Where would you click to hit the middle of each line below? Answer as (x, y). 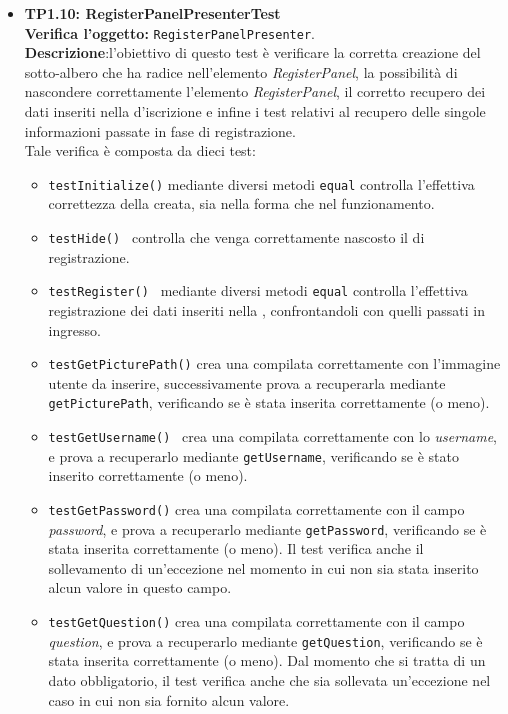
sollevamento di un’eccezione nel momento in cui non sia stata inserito (263, 567)
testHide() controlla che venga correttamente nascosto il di (236, 237)
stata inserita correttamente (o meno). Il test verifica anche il (236, 548)
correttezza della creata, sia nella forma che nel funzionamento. (241, 203)
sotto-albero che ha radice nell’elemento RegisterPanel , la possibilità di (241, 71)
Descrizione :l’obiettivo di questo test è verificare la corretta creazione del (252, 52)
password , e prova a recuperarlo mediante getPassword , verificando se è (267, 528)
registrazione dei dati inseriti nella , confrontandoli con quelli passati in (267, 309)
